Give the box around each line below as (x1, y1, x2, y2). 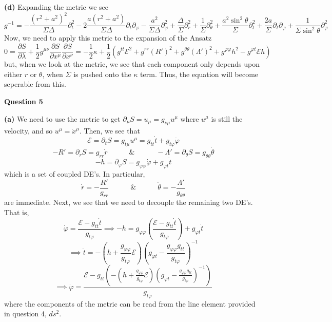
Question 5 (4, 96, 43, 106)
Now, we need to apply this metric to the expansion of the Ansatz (4, 32, 212, 43)
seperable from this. (4, 79, 66, 89)
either (4, 68, 23, 79)
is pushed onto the (73, 68, 131, 79)
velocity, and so (4, 125, 53, 136)
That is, (4, 206, 29, 217)
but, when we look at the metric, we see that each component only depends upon (4, 59, 260, 69)
